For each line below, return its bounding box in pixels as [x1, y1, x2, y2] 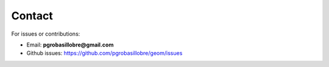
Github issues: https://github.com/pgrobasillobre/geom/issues [26, 49, 183, 57]
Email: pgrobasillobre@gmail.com [26, 41, 114, 48]
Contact [11, 9, 53, 22]
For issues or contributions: [11, 30, 80, 37]
